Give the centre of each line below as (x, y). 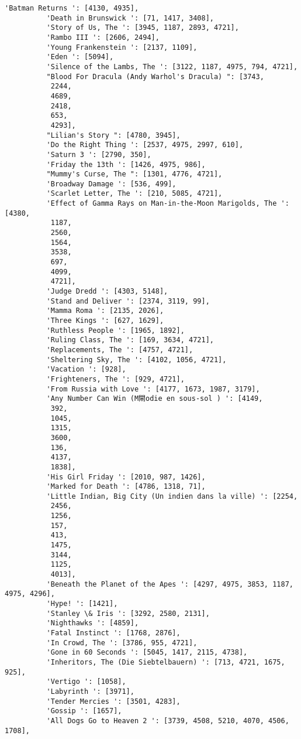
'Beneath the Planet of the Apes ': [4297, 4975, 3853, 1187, (170, 584)
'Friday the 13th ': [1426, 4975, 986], (126, 164)
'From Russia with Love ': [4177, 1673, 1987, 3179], (153, 389)
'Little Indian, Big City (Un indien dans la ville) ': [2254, (172, 496)
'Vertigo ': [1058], (86, 682)
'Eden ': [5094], (80, 57)
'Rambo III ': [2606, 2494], (103, 37)
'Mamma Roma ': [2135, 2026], (105, 311)
